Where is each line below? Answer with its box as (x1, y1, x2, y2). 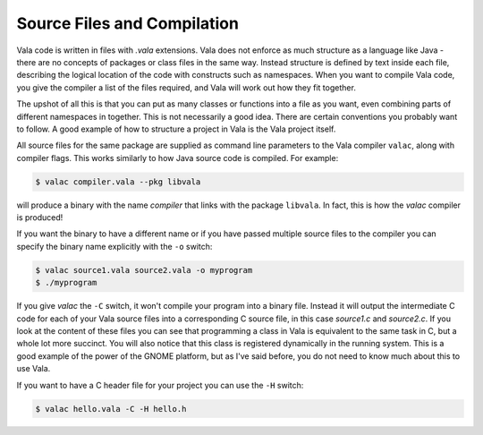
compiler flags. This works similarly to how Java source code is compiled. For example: (16, 152, 339, 163)
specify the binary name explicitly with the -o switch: (16, 241, 213, 252)
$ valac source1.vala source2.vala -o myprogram (35, 265, 253, 275)
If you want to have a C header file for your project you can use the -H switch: (16, 380, 304, 390)
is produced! (16, 212, 64, 223)
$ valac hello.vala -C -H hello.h (35, 404, 187, 414)
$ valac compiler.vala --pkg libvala (35, 176, 201, 187)
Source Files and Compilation (16, 13, 239, 33)
